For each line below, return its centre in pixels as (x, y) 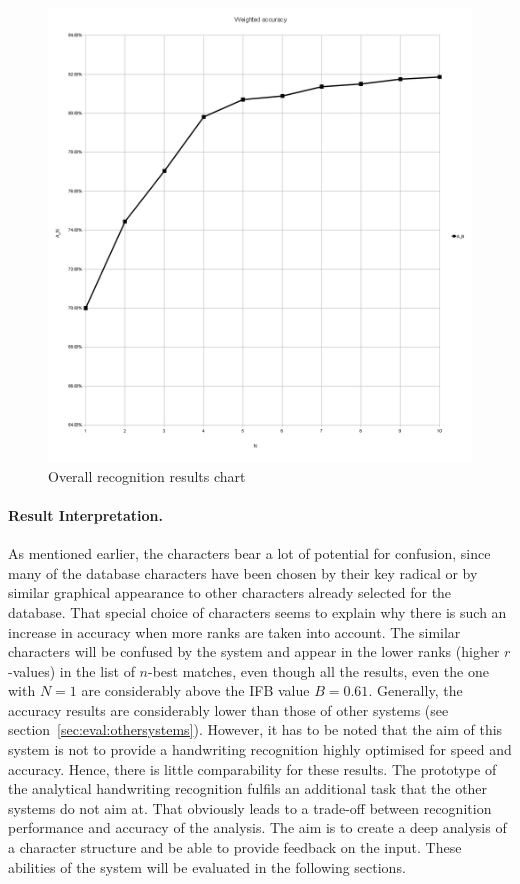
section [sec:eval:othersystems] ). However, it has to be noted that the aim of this (255, 729)
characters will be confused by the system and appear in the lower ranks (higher (254, 651)
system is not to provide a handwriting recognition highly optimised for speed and (260, 749)
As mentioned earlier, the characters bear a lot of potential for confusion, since (249, 553)
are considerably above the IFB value (195, 690)
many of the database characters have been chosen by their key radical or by (243, 572)
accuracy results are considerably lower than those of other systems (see (228, 709)
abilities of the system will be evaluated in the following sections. (207, 866)
